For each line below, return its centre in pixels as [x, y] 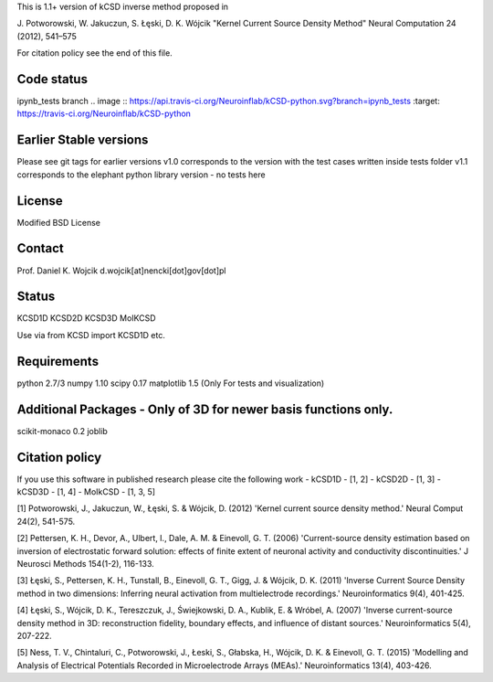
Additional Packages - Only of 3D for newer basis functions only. [205, 409]
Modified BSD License [58, 222]
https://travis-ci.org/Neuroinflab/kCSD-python [104, 113]
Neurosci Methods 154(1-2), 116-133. [85, 563]
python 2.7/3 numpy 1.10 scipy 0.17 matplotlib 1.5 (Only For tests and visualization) [171, 383]
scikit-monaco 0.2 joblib [63, 431]
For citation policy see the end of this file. [94, 53]
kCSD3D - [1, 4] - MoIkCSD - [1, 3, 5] [86, 491]
